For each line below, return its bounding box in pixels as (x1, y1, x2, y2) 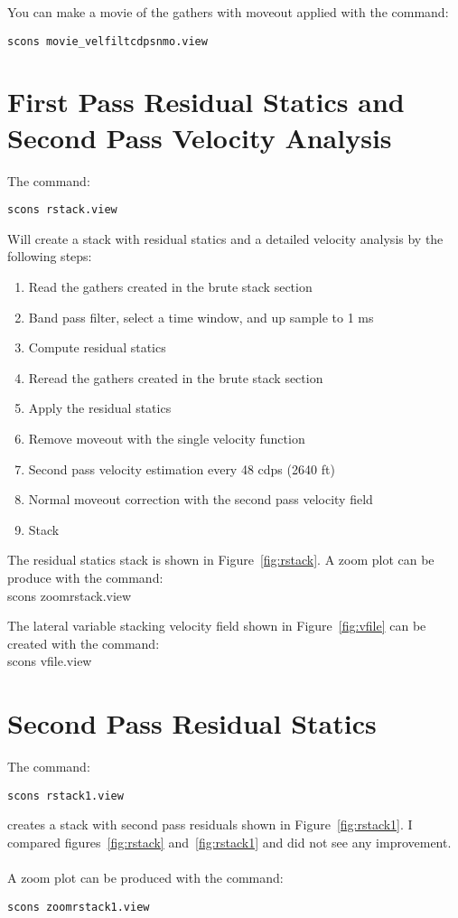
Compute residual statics (28, 338, 166, 357)
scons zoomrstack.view (7, 585, 132, 604)
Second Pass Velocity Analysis (7, 118, 392, 155)
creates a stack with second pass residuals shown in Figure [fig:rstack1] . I (7, 815, 413, 834)
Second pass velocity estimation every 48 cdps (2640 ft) (28, 459, 335, 478)
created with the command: (7, 633, 160, 652)
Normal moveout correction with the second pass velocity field (28, 490, 373, 509)
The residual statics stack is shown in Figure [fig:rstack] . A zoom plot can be (7, 550, 435, 569)
